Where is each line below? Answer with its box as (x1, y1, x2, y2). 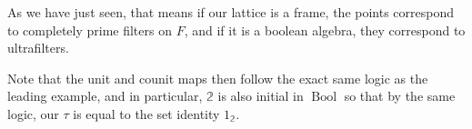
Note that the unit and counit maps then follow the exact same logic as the (7, 68, 428, 87)
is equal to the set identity (73, 104, 220, 123)
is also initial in (217, 86, 304, 105)
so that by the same (344, 86, 456, 105)
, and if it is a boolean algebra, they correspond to (184, 20, 466, 39)
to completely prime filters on (7, 20, 172, 39)
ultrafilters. (7, 38, 69, 57)
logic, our (7, 104, 59, 123)
